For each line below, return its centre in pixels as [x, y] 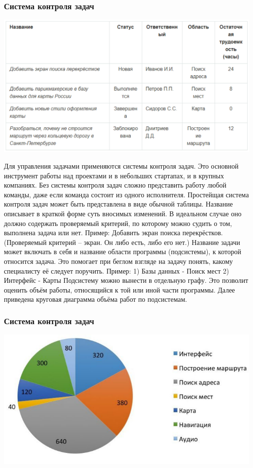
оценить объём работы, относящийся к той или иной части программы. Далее [119, 289]
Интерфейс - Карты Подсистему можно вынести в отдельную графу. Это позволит [126, 280]
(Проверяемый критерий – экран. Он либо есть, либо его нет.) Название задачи [122, 242]
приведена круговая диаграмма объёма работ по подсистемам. [96, 299]
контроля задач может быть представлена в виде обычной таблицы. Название [118, 204]
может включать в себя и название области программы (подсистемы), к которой [123, 251]
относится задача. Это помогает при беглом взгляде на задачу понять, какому [118, 261]
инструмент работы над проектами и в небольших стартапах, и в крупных [114, 175]
